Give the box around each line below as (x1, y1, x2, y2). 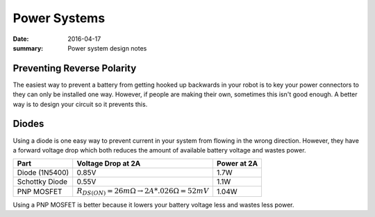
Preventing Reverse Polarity (12, 62, 137, 74)
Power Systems (12, 10, 106, 26)
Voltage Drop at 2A (76, 159, 141, 168)
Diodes (12, 118, 44, 130)
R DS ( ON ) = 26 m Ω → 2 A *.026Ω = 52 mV (76, 186, 210, 197)
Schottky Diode (17, 177, 68, 186)
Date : (12, 35, 29, 43)
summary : (12, 44, 44, 52)
